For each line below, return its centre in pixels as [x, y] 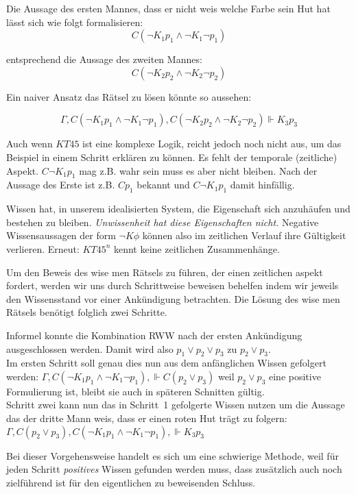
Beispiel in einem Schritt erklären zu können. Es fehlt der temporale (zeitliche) [172, 157]
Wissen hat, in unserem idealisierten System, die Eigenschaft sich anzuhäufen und [178, 209]
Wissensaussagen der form [61, 235]
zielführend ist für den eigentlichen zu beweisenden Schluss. [131, 482]
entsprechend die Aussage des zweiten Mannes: [104, 59]
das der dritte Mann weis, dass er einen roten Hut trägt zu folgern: [147, 418]
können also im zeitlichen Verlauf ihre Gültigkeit [244, 235]
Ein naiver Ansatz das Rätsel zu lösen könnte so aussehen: [129, 96]
